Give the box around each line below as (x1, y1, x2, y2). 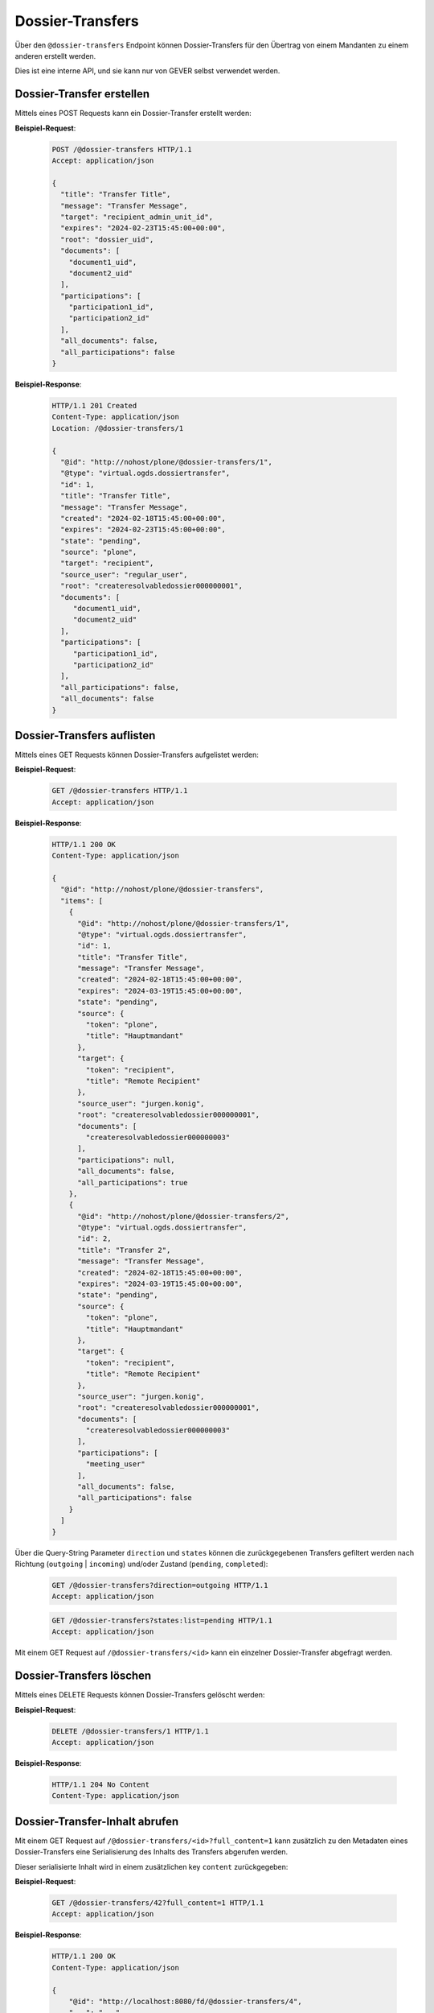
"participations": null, (77, 1155, 176, 1164)
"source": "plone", (60, 548, 137, 557)
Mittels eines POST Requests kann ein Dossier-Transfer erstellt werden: (14, 109, 252, 118)
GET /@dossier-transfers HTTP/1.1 (51, 786, 188, 796)
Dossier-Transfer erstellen (14, 87, 150, 101)
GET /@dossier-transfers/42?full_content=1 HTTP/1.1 (51, 1899, 264, 1908)
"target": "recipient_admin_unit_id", (60, 212, 213, 221)
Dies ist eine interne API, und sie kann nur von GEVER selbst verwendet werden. (14, 66, 280, 76)
